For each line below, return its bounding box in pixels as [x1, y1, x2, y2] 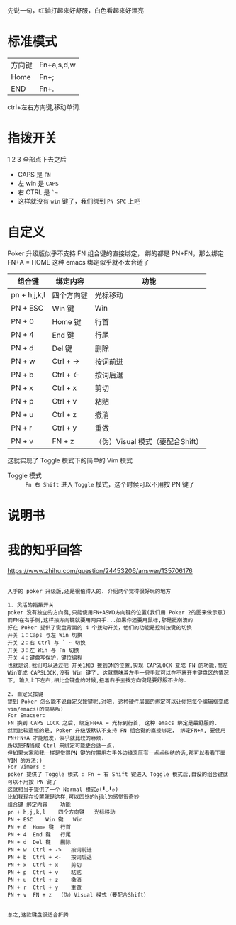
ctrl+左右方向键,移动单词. [7, 102, 81, 111]
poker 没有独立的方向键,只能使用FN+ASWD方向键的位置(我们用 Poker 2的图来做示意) [7, 609, 226, 616]
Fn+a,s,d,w [39, 60, 77, 70]
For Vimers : [7, 763, 46, 770]
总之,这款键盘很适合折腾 [7, 911, 69, 919]
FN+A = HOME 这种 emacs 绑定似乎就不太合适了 [7, 257, 150, 266]
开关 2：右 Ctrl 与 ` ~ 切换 [7, 639, 86, 646]
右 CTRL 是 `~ [17, 187, 59, 196]
